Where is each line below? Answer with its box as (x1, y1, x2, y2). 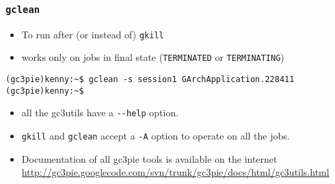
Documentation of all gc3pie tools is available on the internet (21, 151, 278, 166)
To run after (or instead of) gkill (21, 27, 164, 41)
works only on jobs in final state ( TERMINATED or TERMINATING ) (21, 50, 284, 64)
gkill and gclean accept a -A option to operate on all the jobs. (21, 129, 290, 143)
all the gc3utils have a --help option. (21, 105, 179, 120)
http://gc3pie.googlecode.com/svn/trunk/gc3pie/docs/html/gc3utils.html (21, 165, 330, 179)
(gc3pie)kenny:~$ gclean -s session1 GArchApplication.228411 (5, 75, 295, 85)
